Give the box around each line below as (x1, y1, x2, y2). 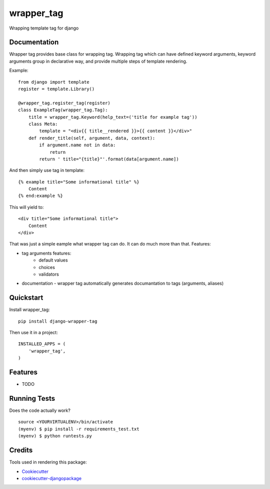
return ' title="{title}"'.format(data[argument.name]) (39, 156, 179, 162)
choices (38, 264, 55, 270)
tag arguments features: (21, 250, 71, 256)
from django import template (18, 79, 89, 85)
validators (38, 271, 59, 277)
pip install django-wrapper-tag (18, 318, 97, 324)
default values (38, 257, 68, 263)
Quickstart (9, 294, 43, 302)
